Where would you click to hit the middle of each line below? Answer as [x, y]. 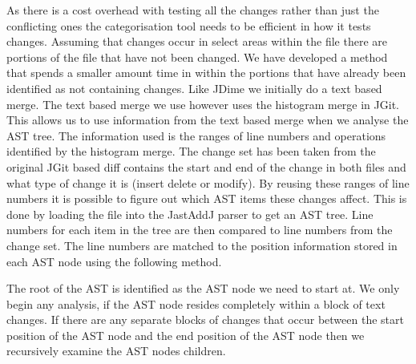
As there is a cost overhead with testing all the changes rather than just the [193, 10]
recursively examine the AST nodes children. [116, 351]
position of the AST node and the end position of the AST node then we [186, 335]
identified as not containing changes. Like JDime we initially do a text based [194, 88]
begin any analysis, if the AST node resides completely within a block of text [196, 303]
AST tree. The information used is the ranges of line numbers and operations [196, 135]
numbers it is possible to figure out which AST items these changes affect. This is [207, 198]
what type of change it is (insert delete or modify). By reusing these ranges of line [208, 182]
